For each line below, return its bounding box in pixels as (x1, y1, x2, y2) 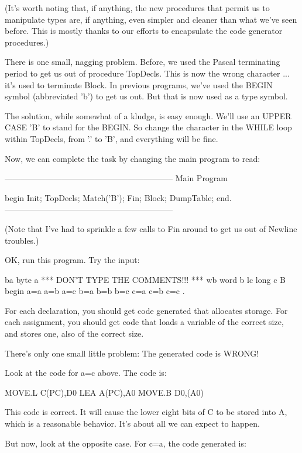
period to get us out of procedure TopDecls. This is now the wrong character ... (5, 67, 290, 79)
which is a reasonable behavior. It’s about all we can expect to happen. (5, 417, 260, 430)
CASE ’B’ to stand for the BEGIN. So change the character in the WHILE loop (5, 121, 292, 133)
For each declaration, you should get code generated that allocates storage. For (5, 304, 288, 316)
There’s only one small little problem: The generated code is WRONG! (5, 347, 259, 359)
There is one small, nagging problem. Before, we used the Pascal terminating (5, 56, 280, 68)
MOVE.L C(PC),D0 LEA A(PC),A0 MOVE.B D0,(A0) (5, 386, 204, 398)
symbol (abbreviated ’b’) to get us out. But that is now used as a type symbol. (5, 90, 288, 102)
